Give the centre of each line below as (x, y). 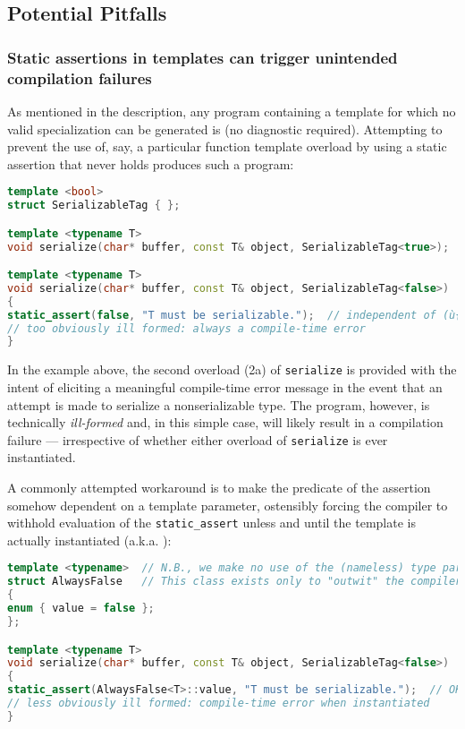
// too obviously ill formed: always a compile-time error (186, 328)
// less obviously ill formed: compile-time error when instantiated (219, 703)
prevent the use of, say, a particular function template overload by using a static (227, 146)
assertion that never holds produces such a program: (151, 163)
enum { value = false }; (81, 609)
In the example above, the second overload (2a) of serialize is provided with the (232, 369)
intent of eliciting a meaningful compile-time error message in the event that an (225, 387)
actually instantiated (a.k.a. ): (89, 540)
